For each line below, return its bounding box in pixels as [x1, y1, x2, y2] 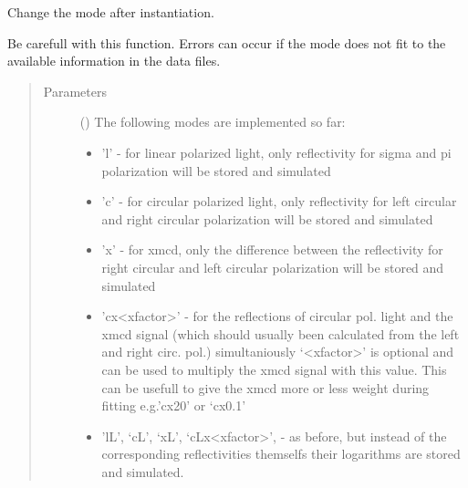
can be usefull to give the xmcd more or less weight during [101, 378, 430, 397]
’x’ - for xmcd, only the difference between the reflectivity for [101, 240, 443, 259]
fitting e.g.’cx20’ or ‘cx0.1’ [101, 396, 246, 415]
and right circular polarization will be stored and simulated [101, 209, 433, 228]
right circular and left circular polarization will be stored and [101, 257, 444, 276]
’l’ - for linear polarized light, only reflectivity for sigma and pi [101, 142, 452, 161]
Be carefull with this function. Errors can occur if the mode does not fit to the [7, 33, 446, 52]
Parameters [43, 81, 107, 100]
